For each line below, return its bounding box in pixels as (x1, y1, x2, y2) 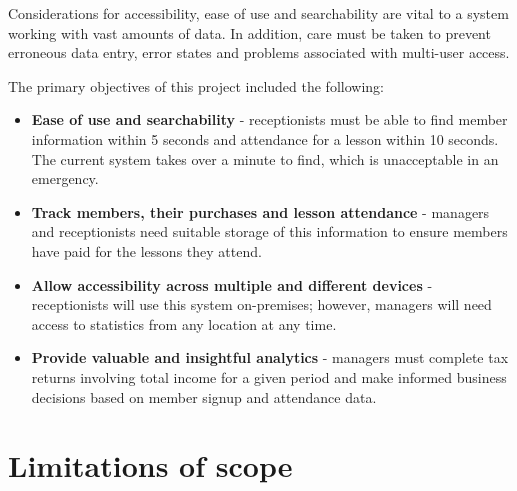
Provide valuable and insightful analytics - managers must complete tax (31, 347, 509, 368)
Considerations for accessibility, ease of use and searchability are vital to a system (8, 3, 509, 23)
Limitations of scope (8, 445, 293, 486)
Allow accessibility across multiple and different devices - (31, 274, 433, 295)
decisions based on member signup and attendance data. (31, 386, 377, 407)
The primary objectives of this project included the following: (8, 75, 384, 96)
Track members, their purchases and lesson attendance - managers (31, 201, 490, 222)
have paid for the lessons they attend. (31, 240, 262, 261)
